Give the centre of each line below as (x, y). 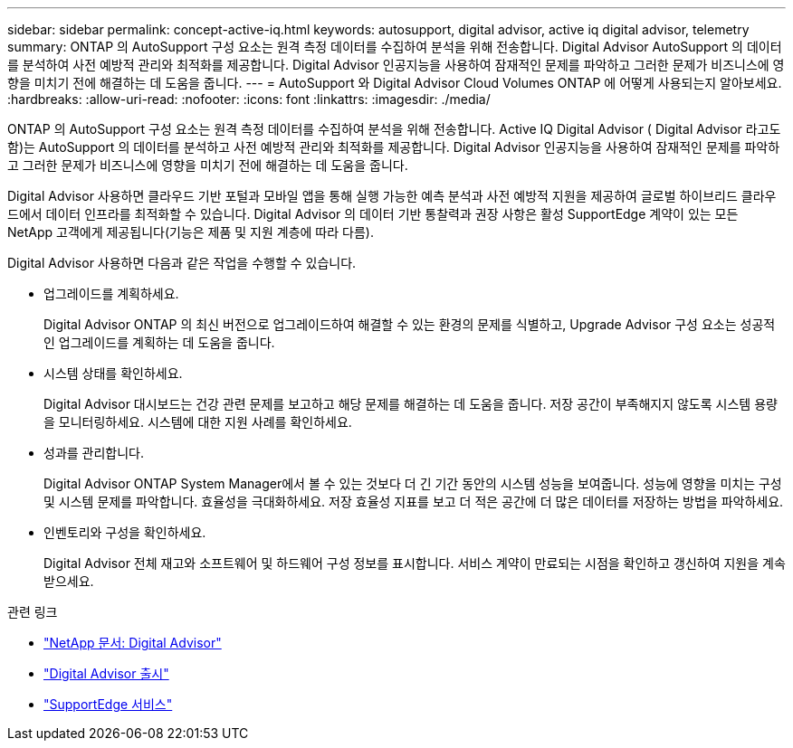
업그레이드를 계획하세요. (111, 294)
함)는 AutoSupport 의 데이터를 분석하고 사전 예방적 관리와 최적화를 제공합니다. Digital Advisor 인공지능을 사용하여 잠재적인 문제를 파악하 (394, 147)
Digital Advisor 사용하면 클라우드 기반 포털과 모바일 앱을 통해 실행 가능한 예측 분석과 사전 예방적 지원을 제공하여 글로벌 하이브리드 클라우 (392, 196)
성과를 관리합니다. (94, 453)
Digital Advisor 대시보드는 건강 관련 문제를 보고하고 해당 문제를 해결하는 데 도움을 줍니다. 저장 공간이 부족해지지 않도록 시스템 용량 (411, 404)
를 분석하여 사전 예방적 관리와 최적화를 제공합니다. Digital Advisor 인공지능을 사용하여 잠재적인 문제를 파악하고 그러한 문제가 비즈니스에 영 (396, 65)
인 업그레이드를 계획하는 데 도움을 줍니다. (159, 342)
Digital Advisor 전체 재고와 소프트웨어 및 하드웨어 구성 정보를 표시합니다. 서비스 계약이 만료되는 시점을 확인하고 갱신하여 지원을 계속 (415, 563)
